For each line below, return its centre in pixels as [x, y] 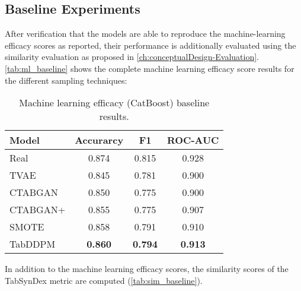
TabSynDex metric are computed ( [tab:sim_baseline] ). [104, 280]
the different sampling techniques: [66, 80]
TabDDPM [33, 244]
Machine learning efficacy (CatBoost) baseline [114, 103]
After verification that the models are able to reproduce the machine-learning [145, 34]
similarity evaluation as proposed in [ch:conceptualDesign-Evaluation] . [132, 57]
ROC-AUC [193, 140]
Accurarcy [99, 140]
